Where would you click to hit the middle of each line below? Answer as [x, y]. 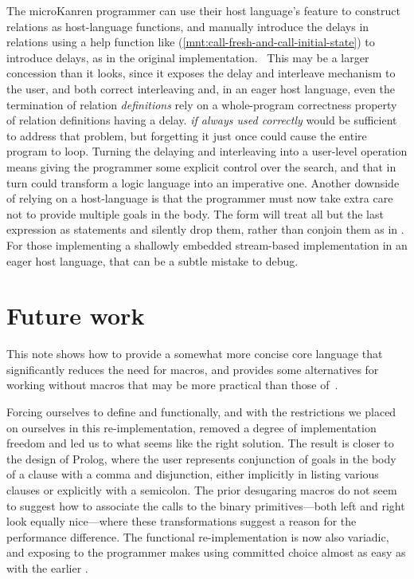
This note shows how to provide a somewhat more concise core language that [195, 354]
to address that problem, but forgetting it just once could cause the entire [187, 135]
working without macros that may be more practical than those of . [172, 385]
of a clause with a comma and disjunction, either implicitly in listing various [193, 474]
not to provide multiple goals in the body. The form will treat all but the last [195, 213]
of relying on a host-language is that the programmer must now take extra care [200, 198]
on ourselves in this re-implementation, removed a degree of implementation [191, 427]
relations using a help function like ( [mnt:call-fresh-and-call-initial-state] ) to [191, 42]
